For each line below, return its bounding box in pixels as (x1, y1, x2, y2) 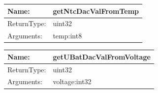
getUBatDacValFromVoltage (53, 51, 151, 62)
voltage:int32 (53, 76, 92, 87)
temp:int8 (53, 31, 82, 41)
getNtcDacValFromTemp (53, 5, 139, 16)
